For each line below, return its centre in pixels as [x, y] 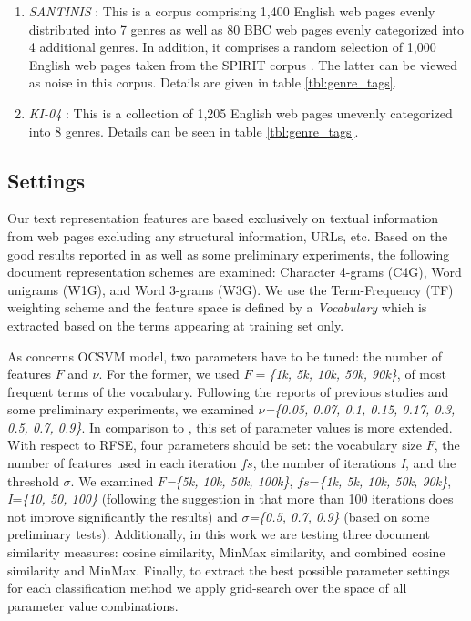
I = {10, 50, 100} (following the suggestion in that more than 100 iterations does [230, 499]
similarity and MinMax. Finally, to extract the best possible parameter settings [229, 570]
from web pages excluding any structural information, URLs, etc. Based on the [228, 235]
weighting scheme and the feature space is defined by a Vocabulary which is [217, 307]
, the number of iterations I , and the [354, 463]
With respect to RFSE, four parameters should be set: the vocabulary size [215, 445]
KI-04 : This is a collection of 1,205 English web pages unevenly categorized [241, 112]
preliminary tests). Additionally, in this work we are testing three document [219, 534]
